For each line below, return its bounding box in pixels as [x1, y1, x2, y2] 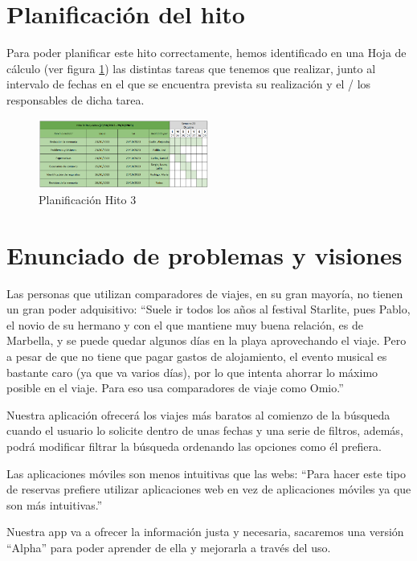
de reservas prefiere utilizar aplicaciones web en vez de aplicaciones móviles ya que [6, 481, 411, 498]
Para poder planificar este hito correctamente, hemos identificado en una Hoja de [6, 44, 407, 61]
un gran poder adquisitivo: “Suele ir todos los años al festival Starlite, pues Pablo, [6, 301, 411, 317]
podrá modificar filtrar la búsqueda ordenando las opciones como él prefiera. [6, 437, 382, 454]
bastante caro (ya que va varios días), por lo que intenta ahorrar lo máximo [6, 363, 378, 380]
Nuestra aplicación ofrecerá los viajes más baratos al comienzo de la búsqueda [6, 406, 390, 423]
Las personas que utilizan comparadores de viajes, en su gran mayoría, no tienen [6, 285, 403, 301]
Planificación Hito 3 [39, 190, 137, 207]
